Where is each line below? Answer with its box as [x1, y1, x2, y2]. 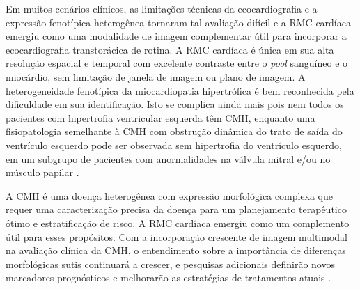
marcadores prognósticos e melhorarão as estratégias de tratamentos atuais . [6, 270, 331, 285]
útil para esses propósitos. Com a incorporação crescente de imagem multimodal [6, 229, 347, 244]
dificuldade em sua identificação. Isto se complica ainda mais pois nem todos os [6, 97, 344, 111]
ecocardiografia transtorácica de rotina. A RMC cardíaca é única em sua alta [6, 42, 334, 56]
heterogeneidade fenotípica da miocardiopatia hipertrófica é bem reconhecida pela [6, 83, 354, 97]
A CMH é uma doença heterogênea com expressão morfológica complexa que [6, 188, 333, 203]
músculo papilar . [6, 165, 79, 180]
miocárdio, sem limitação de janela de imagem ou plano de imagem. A [6, 69, 306, 84]
